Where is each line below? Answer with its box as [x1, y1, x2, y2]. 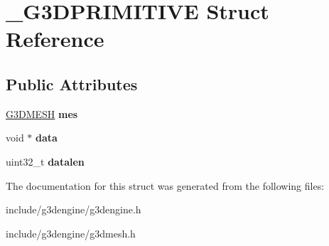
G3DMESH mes [6, 106, 78, 121]
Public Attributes [6, 73, 138, 95]
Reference [6, 24, 104, 53]
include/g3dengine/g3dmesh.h [6, 225, 136, 240]
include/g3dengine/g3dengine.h [6, 202, 141, 217]
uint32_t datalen [6, 154, 85, 169]
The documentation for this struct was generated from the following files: [6, 178, 325, 193]
